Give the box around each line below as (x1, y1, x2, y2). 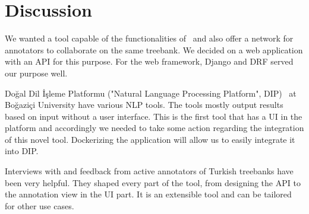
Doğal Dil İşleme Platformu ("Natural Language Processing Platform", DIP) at (5, 87, 297, 99)
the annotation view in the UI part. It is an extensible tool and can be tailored (5, 188, 292, 200)
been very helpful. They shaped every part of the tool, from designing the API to (5, 176, 301, 189)
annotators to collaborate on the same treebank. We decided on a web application (5, 43, 303, 56)
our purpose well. (5, 66, 68, 79)
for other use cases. (5, 199, 74, 212)
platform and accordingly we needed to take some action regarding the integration (5, 122, 304, 134)
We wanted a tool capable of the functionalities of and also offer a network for (5, 32, 294, 44)
